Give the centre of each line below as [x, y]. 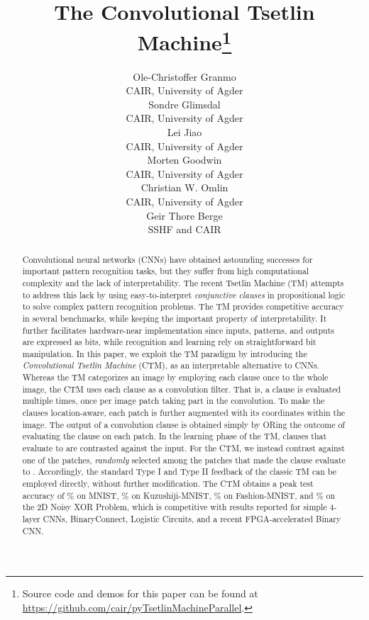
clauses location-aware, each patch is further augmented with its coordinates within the [184, 413]
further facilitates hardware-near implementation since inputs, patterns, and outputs [178, 330]
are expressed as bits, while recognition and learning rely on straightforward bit [169, 342]
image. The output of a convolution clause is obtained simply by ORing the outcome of [183, 424]
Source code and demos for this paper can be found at [140, 593]
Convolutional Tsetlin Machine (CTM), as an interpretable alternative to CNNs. [171, 365]
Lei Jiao [184, 132]
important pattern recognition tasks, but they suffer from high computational [166, 271]
